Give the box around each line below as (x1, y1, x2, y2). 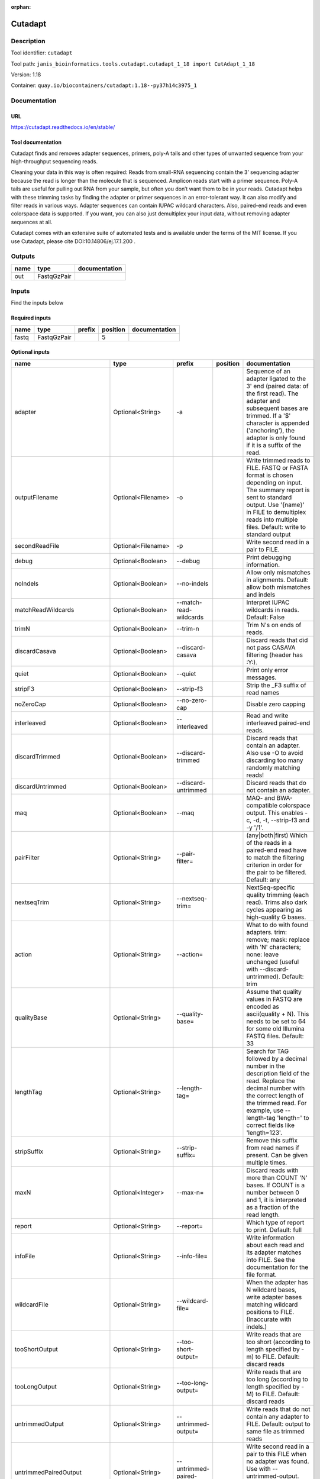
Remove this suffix (246, 1136, 298, 1144)
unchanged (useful (246, 957, 299, 965)
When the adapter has (246, 1278, 308, 1286)
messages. (246, 673, 277, 682)
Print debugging (246, 553, 292, 561)
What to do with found (246, 921, 309, 929)
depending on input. (246, 478, 303, 486)
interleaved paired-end (246, 719, 311, 727)
